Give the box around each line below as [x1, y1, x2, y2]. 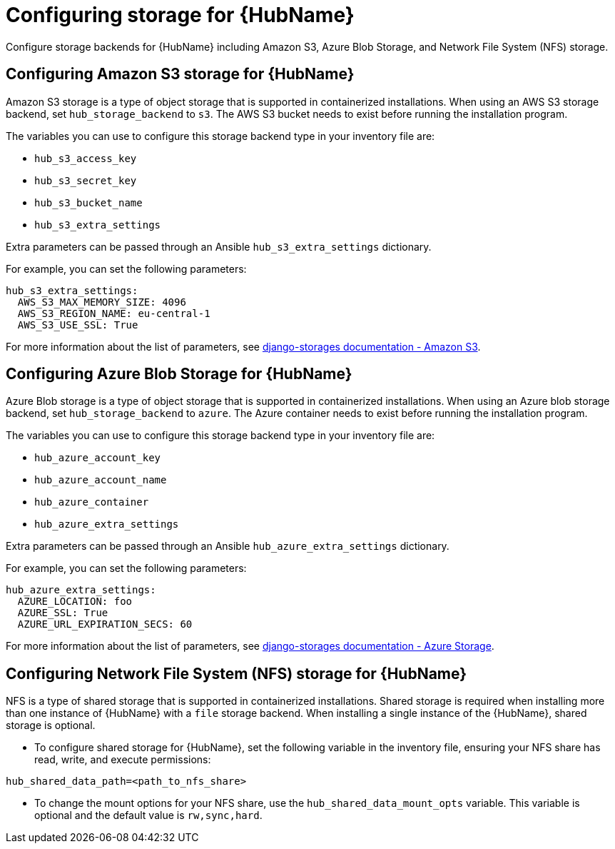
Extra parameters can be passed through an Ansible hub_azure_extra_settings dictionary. [6, 540, 449, 553]
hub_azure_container [34, 496, 149, 508]
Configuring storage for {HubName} [6, 3, 355, 27]
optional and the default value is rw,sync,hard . [34, 809, 263, 822]
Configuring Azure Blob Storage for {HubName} [6, 365, 352, 383]
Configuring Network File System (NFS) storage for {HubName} [6, 664, 467, 683]
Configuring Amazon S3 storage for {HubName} [6, 65, 355, 84]
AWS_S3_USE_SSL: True [17, 318, 138, 331]
